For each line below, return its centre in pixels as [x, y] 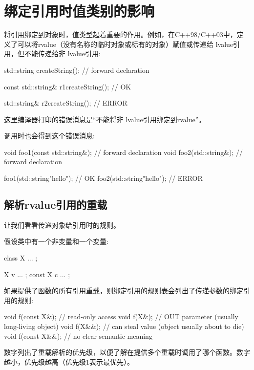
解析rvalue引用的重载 [56, 205]
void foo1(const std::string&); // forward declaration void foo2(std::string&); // [124, 152]
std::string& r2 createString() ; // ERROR [66, 103]
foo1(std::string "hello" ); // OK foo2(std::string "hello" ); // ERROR [103, 178]
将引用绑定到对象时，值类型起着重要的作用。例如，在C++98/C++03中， [120, 34]
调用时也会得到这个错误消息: [49, 136]
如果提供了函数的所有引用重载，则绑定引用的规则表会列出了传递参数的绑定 [124, 291]
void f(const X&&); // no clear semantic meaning [78, 336]
